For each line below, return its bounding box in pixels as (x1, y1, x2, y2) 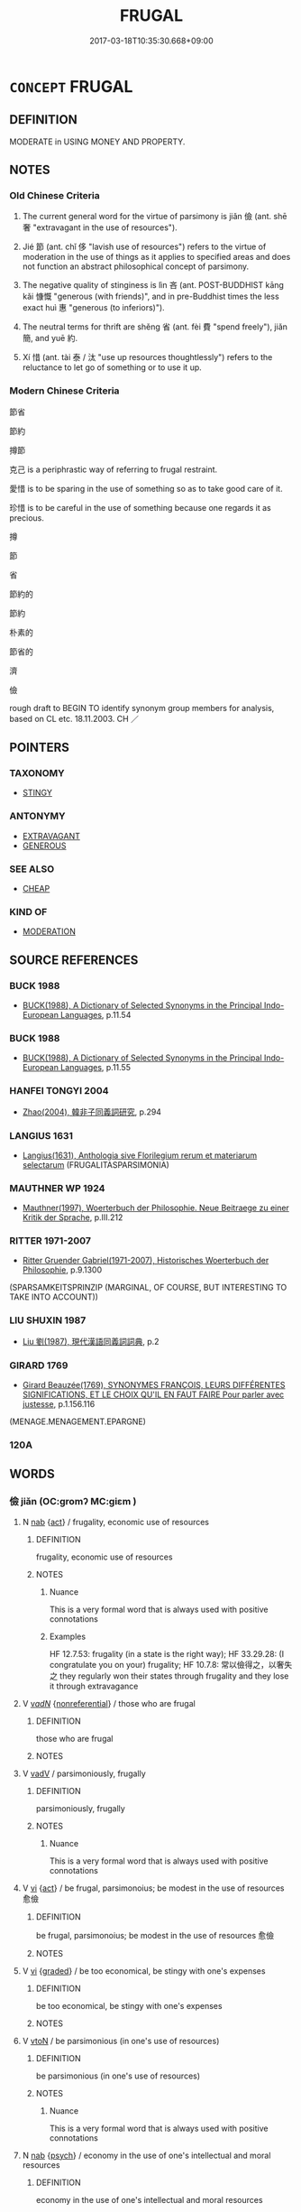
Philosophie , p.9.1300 (22, 1264, 103, 1275)
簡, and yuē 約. (22, 333, 78, 344)
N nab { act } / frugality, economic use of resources (22, 1516, 210, 1527)
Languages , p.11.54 (59, 1010, 132, 1020)
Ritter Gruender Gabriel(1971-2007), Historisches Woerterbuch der (22, 1255, 269, 1266)
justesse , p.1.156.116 (22, 1399, 96, 1410)
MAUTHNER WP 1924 (9, 1181, 105, 1194)
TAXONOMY (9, 767, 65, 780)
